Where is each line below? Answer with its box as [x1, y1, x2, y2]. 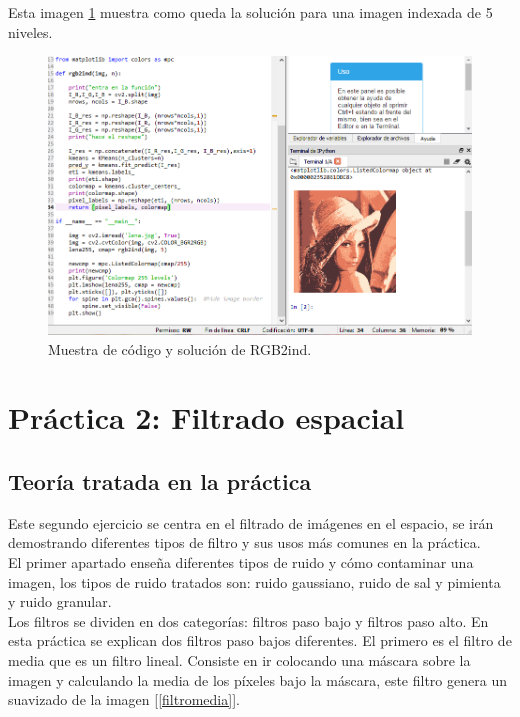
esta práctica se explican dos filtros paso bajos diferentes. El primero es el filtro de [8, 630, 512, 651]
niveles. [8, 21, 53, 42]
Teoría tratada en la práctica [8, 466, 312, 497]
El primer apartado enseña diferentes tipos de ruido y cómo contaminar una [8, 552, 474, 573]
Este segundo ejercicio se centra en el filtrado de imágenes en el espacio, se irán [8, 512, 494, 533]
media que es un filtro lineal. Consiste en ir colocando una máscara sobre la [8, 650, 471, 671]
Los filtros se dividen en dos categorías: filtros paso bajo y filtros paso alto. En [8, 610, 489, 631]
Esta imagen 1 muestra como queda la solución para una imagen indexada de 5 [8, 2, 493, 22]
